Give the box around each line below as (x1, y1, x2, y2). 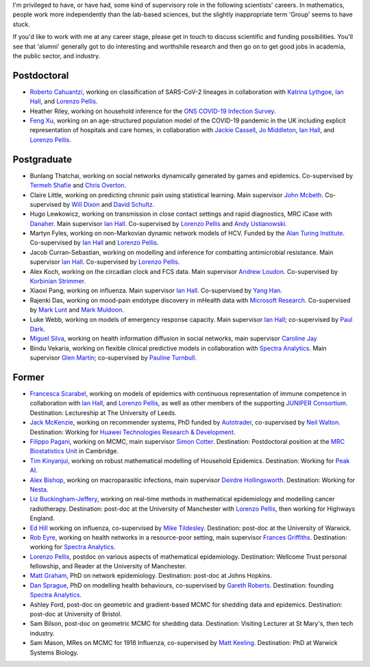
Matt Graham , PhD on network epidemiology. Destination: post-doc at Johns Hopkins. (29, 572, 273, 580)
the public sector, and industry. (12, 51, 101, 60)
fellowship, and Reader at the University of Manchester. (29, 562, 187, 570)
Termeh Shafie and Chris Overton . (29, 181, 127, 190)
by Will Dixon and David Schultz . (62, 200, 155, 208)
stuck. (12, 20, 30, 28)
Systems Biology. (29, 648, 79, 657)
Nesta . (29, 485, 49, 493)
